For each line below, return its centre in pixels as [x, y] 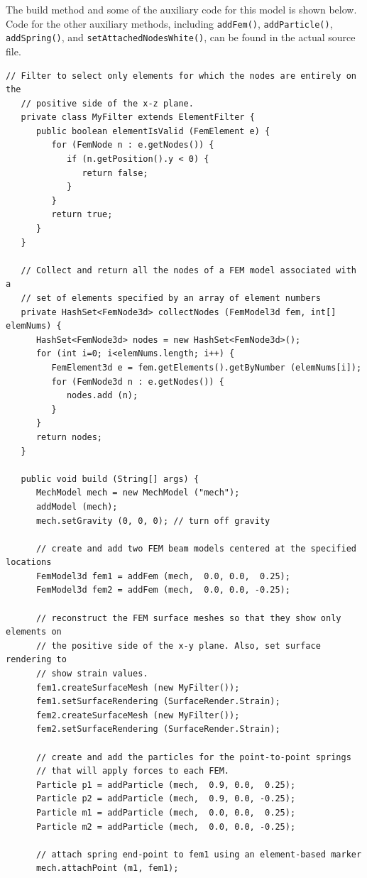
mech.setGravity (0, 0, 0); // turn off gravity [153, 521]
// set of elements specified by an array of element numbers [171, 298]
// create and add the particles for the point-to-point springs [193, 757]
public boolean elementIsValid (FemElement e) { [153, 131]
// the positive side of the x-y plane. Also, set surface [178, 646]
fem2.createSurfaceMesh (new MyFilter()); [138, 715]
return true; [82, 215]
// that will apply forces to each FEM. [132, 771]
